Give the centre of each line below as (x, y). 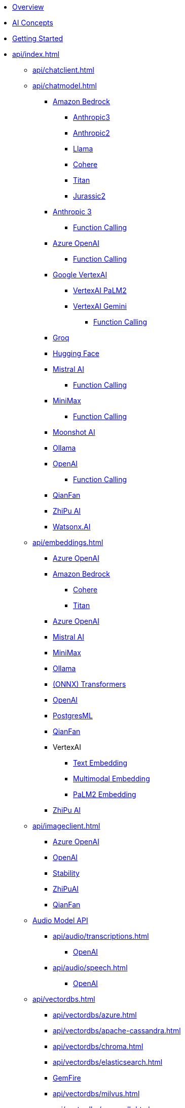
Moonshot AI (74, 432)
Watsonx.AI (72, 527)
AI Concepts (33, 23)
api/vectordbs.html (64, 999)
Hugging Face (76, 353)
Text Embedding (100, 763)
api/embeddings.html (68, 542)
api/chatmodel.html (65, 86)
